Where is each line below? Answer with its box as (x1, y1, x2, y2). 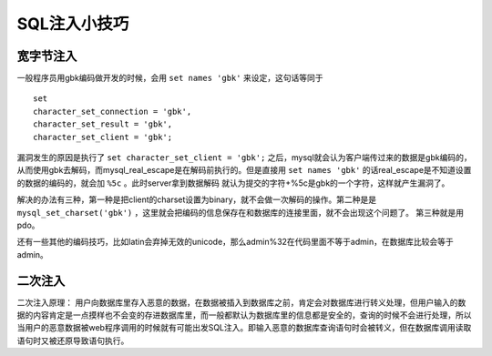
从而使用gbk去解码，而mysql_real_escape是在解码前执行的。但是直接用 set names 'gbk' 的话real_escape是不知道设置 (16, 165, 472, 176)
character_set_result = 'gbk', (33, 119, 173, 129)
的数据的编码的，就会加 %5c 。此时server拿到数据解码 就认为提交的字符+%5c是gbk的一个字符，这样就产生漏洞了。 (16, 178, 450, 188)
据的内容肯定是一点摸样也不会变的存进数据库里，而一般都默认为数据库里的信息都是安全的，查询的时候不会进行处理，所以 (16, 310, 472, 320)
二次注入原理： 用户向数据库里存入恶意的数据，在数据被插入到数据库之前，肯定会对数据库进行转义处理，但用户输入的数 (16, 297, 466, 308)
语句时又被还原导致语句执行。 (16, 335, 129, 346)
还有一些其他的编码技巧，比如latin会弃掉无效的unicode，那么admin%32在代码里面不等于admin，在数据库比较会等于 (16, 237, 455, 248)
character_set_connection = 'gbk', (33, 106, 192, 117)
